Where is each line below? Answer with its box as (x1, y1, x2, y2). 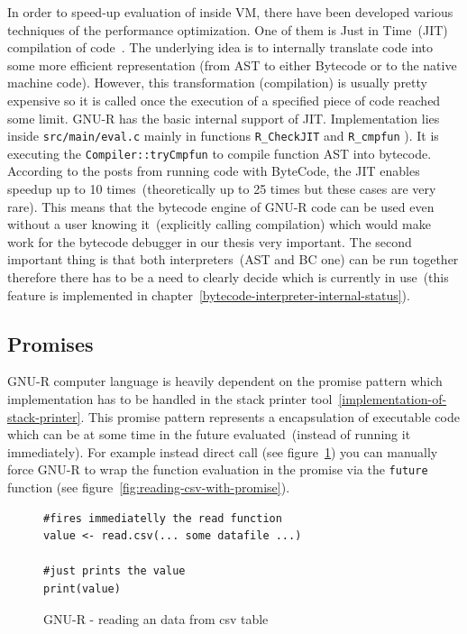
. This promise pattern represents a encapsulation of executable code (80, 407, 460, 426)
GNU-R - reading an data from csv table (43, 609, 269, 628)
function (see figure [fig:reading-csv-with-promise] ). (7, 478, 290, 497)
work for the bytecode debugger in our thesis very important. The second (7, 232, 412, 251)
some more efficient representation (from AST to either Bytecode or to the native (7, 55, 457, 74)
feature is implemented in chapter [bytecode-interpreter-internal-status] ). (7, 285, 410, 304)
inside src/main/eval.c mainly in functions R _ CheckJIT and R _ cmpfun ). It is (7, 126, 439, 145)
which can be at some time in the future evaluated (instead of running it (7, 425, 411, 444)
